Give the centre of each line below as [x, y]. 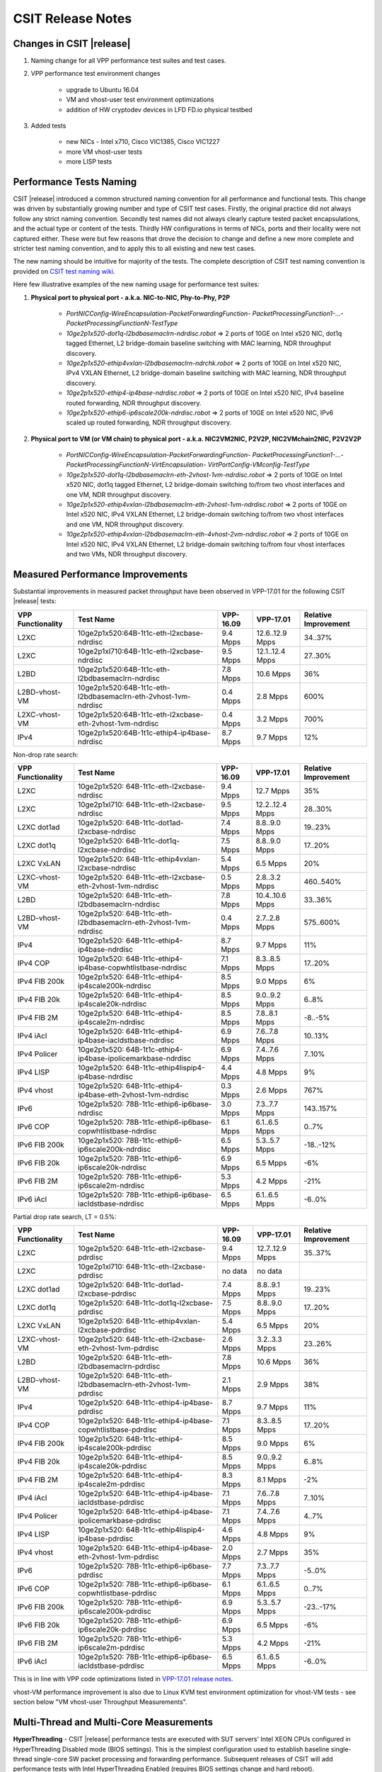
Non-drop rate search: [46, 754]
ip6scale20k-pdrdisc [112, 1630]
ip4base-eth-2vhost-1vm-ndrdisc [133, 1095]
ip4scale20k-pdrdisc [113, 1466]
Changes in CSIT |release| [72, 44]
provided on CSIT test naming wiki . [64, 271]
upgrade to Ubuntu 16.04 [103, 89]
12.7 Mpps [273, 791]
